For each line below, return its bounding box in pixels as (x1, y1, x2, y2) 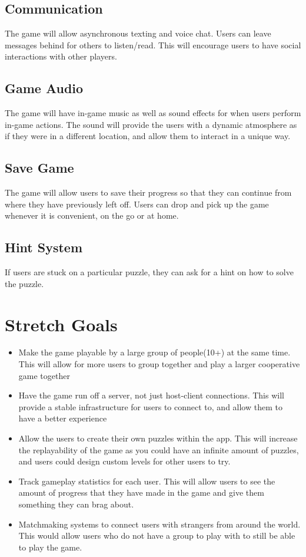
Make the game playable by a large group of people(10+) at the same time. (18, 346, 291, 358)
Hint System (5, 238, 83, 256)
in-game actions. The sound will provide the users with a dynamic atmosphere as (5, 118, 297, 130)
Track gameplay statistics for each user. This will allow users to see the (18, 474, 275, 487)
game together (18, 369, 70, 381)
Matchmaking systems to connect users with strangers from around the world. (18, 518, 301, 530)
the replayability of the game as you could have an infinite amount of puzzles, (18, 443, 299, 456)
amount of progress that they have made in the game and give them (18, 486, 264, 499)
